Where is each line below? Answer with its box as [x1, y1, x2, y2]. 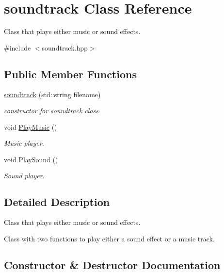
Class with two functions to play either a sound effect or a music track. [4, 233, 215, 243]
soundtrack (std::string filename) [4, 89, 101, 99]
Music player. [4, 138, 44, 148]
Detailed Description [4, 194, 110, 209]
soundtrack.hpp [42, 42, 88, 52]
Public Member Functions [4, 66, 137, 81]
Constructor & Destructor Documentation [4, 257, 221, 272]
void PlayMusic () [4, 121, 57, 132]
